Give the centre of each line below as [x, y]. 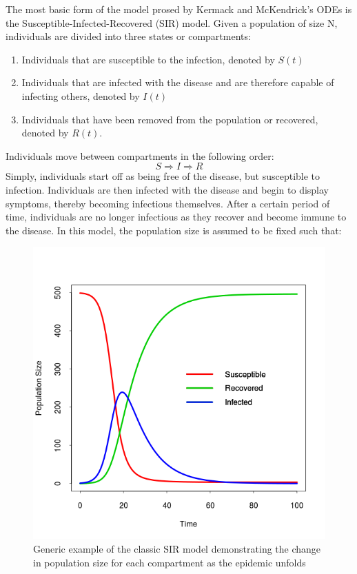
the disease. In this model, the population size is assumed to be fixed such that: [174, 230]
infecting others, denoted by [81, 95]
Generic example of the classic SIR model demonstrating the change [177, 548]
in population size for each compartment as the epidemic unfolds [170, 562]
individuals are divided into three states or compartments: [128, 36]
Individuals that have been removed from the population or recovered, [170, 119]
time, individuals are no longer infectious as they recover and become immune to [176, 217]
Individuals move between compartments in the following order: [140, 155]
